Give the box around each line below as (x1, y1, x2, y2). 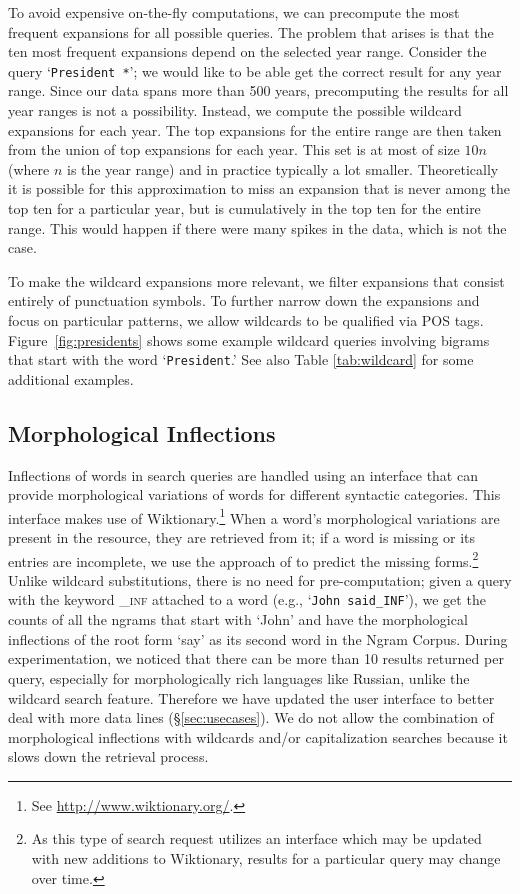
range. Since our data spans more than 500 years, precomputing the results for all (8, 80, 509, 101)
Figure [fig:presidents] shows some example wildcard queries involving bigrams (8, 329, 490, 350)
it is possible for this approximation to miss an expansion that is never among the (8, 178, 511, 199)
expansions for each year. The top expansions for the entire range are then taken (8, 119, 502, 140)
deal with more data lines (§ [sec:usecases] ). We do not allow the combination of (8, 707, 494, 728)
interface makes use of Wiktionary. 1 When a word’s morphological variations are (8, 504, 500, 528)
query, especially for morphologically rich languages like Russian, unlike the (8, 667, 470, 688)
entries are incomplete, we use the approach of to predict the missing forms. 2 (8, 547, 479, 571)
